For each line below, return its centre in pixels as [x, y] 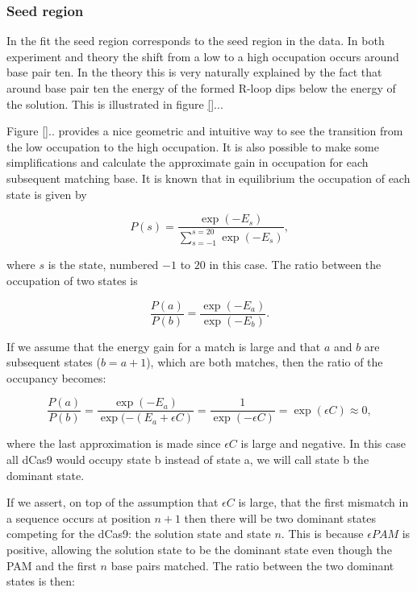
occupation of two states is [72, 280]
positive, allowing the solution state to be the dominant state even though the [199, 550]
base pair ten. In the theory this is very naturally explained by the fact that [194, 72]
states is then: [41, 581]
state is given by [47, 194]
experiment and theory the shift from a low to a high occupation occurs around [203, 56]
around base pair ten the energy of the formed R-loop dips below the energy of [201, 88]
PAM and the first [52, 565]
